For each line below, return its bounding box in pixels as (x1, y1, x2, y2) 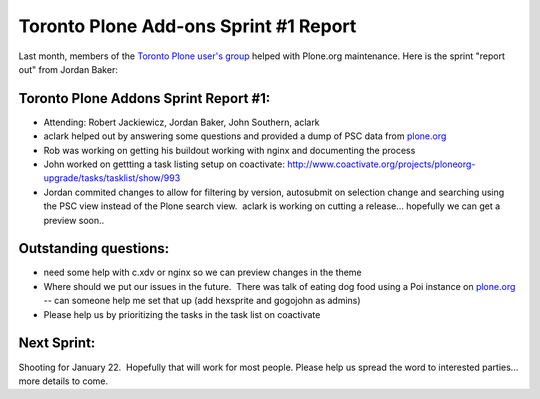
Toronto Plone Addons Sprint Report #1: (18, 90, 271, 107)
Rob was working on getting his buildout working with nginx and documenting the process (43, 144, 416, 156)
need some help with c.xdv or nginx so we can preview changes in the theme (43, 266, 362, 279)
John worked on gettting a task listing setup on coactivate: (43, 158, 285, 170)
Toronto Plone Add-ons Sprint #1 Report (18, 15, 357, 37)
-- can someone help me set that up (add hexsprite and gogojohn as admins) (43, 295, 361, 307)
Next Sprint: (18, 335, 96, 352)
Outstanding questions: (18, 240, 170, 257)
